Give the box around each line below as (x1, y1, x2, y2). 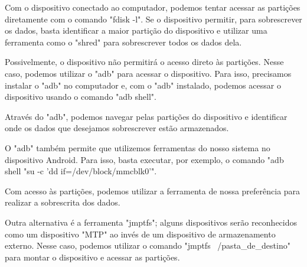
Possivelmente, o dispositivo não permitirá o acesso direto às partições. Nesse (5, 56, 284, 68)
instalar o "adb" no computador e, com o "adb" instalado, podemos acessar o (5, 79, 281, 91)
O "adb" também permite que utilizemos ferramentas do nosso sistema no (5, 141, 270, 154)
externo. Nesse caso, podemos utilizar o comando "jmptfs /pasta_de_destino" (5, 239, 290, 252)
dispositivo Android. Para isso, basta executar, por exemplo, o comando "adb (5, 153, 284, 165)
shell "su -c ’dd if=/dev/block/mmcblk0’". (5, 165, 157, 177)
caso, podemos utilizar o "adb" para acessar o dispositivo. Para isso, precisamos (5, 67, 292, 79)
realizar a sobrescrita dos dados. (5, 196, 120, 209)
